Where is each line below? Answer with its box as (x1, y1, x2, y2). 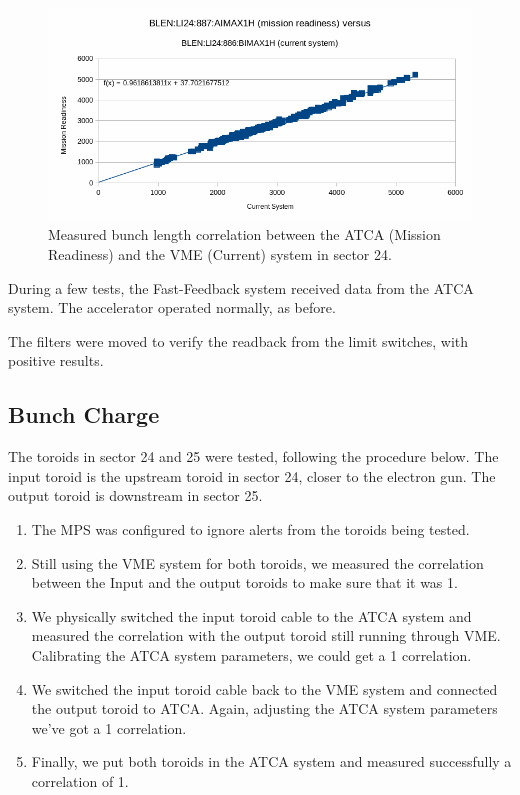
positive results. (8, 350, 104, 371)
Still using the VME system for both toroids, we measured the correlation (31, 552, 484, 573)
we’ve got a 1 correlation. (31, 717, 187, 738)
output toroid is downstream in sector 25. (8, 485, 263, 506)
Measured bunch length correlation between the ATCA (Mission (48, 224, 441, 245)
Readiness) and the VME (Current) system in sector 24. (48, 244, 392, 265)
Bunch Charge (8, 399, 160, 430)
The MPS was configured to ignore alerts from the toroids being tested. (31, 518, 470, 539)
